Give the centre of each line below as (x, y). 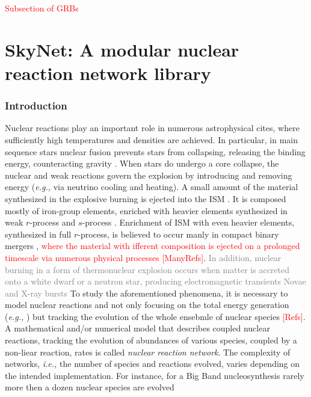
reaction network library (108, 72)
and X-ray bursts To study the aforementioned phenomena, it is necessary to (146, 293)
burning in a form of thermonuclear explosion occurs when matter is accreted (147, 269)
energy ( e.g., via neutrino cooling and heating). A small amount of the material (152, 187)
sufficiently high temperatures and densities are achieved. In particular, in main (152, 139)
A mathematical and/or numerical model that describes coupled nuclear (137, 328)
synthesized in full (38, 234)
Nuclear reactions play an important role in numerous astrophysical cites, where (152, 128)
